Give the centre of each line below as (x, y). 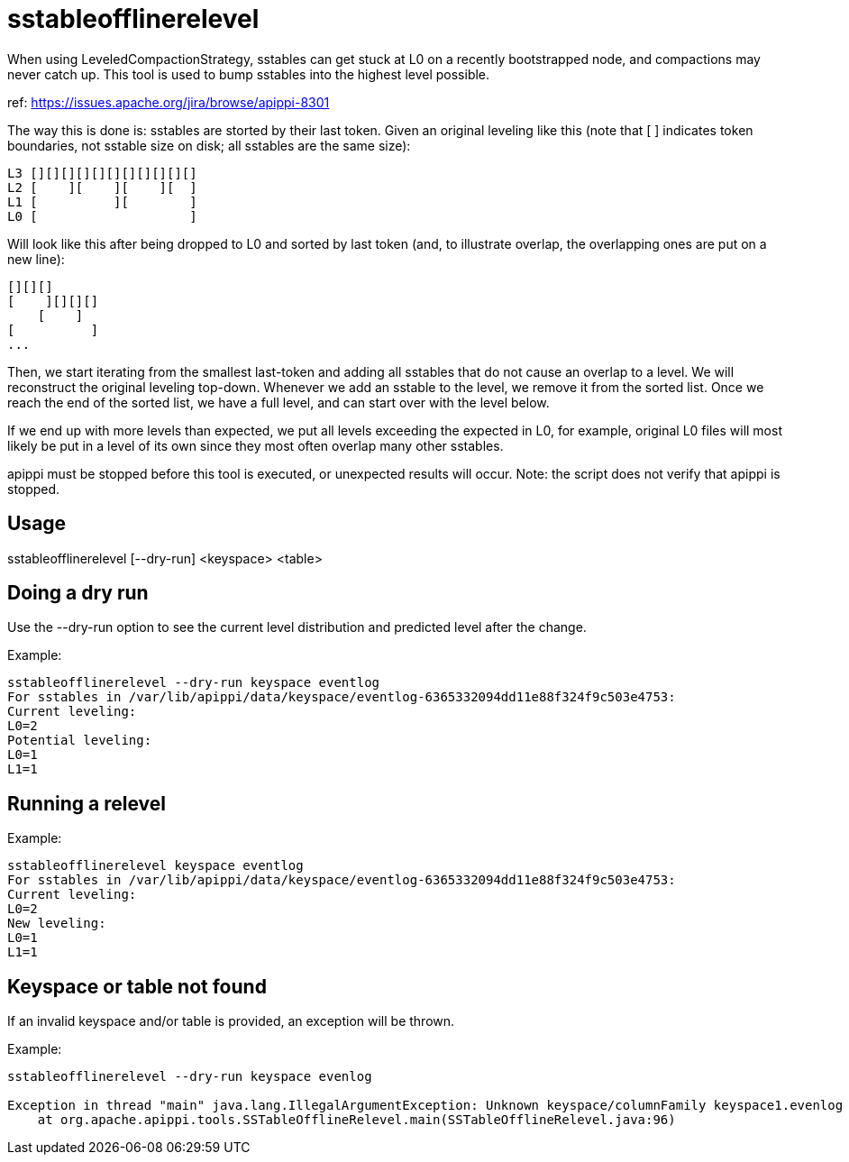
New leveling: (57, 924)
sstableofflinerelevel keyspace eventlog (155, 866)
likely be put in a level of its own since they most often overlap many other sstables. (256, 445)
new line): (36, 259)
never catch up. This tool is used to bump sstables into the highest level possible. (249, 74)
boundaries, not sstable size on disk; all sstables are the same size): (209, 145)
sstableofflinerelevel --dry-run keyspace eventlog (194, 683)
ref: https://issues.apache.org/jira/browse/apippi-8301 (169, 102)
